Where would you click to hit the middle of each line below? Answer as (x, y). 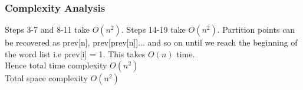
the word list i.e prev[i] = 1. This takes (75, 53)
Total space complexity (46, 78)
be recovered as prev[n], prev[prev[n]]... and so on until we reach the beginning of (151, 42)
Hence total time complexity (56, 65)
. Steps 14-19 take (153, 30)
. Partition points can (256, 30)
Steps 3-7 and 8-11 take (47, 30)
